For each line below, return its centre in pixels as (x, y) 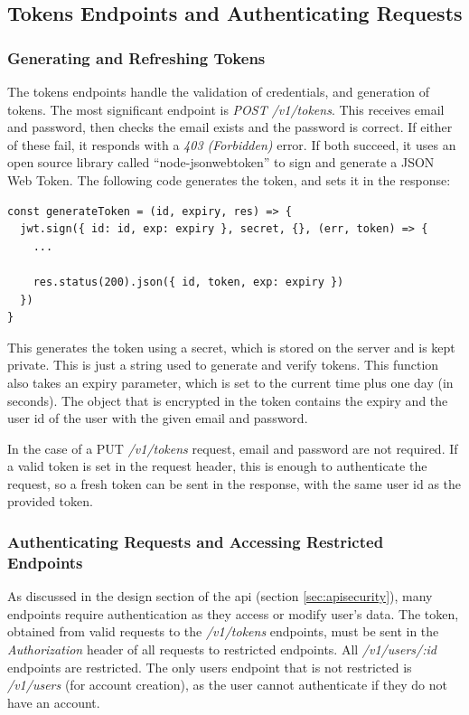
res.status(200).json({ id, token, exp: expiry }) (188, 282)
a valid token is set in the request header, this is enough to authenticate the (217, 466)
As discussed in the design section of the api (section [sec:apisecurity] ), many (220, 596)
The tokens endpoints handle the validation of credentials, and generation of (219, 91)
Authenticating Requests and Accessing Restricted (196, 541)
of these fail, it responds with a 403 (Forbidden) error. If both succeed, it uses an (232, 144)
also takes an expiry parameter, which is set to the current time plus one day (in (230, 382)
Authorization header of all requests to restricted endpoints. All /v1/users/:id (222, 649)
